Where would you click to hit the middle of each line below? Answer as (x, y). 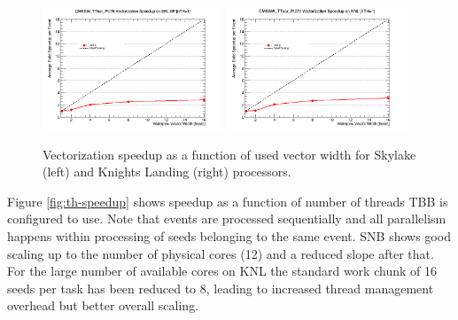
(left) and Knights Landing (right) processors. (167, 172)
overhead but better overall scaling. (103, 305)
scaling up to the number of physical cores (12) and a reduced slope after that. (221, 253)
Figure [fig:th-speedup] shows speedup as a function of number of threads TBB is (228, 201)
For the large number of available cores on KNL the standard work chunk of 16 (222, 271)
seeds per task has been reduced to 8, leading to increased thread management (221, 288)
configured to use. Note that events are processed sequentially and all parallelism (227, 219)
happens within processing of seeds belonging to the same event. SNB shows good (229, 235)
